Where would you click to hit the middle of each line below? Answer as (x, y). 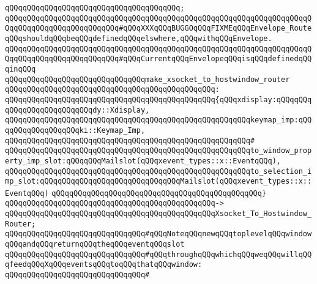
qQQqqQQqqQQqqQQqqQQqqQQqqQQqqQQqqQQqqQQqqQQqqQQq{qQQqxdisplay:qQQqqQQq (158, 99)
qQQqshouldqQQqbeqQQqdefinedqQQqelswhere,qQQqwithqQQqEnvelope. (139, 38)
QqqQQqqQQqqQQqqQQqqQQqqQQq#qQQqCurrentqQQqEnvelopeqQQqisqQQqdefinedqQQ (158, 59)
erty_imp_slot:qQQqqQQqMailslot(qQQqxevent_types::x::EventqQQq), (143, 161)
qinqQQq (21, 69)
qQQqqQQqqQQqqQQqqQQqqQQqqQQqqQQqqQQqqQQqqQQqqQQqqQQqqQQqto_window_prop (158, 151)
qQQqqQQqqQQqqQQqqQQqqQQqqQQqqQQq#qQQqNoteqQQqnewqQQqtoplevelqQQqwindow (158, 234)
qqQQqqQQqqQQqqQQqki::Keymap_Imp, (75, 130)
